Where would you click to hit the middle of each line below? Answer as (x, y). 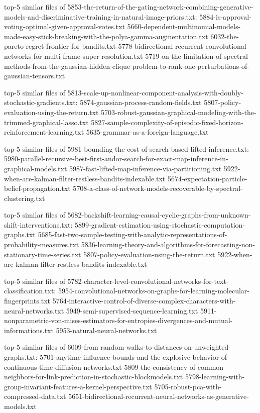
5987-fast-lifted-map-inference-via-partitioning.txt (146, 168)
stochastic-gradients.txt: (41, 102)
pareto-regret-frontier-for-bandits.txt (60, 46)
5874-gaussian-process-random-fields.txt (141, 102)
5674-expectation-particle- (207, 178)
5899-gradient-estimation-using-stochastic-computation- (160, 224)
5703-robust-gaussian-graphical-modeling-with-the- (179, 112)
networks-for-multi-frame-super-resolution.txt (74, 56)
